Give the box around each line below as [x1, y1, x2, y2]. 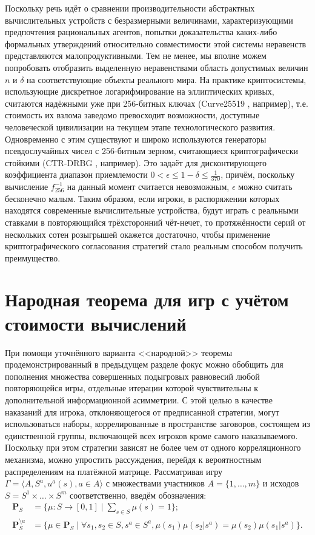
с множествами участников [105, 477, 205, 490]
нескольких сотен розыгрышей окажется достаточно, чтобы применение [5, 227, 270, 240]
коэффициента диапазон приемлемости [5, 168, 148, 181]
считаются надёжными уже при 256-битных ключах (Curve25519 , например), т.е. [5, 96, 308, 109]
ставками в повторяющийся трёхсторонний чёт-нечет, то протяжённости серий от [5, 215, 306, 228]
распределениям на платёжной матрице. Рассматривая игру [5, 465, 223, 477]
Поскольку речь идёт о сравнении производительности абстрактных [5, 2, 255, 14]
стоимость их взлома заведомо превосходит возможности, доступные [5, 109, 260, 121]
